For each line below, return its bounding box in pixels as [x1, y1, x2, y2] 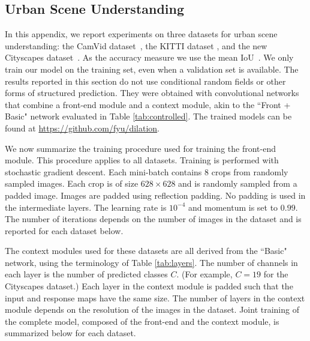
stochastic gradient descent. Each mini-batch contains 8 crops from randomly [5, 165, 288, 178]
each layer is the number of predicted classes [5, 268, 168, 280]
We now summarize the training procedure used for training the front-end [5, 142, 276, 154]
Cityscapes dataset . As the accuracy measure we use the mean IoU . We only [5, 51, 294, 64]
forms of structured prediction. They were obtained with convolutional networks [5, 86, 299, 99]
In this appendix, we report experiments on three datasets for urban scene [5, 28, 278, 40]
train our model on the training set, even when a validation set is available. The [5, 62, 299, 75]
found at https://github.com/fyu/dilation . [5, 121, 160, 134]
